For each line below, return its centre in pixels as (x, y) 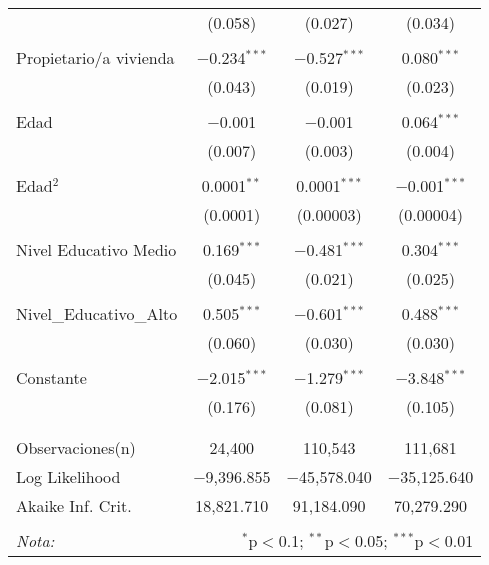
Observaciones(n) (76, 447)
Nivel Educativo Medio (96, 249)
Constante (51, 377)
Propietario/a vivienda (95, 57)
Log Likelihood (68, 476)
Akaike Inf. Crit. (74, 505)
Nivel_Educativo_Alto (97, 313)
